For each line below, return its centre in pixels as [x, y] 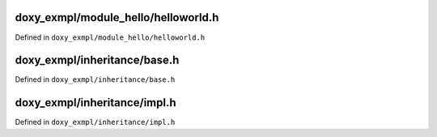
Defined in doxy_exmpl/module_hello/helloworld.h [110, 37]
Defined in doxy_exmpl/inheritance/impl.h [95, 122]
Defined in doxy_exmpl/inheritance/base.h [95, 79]
